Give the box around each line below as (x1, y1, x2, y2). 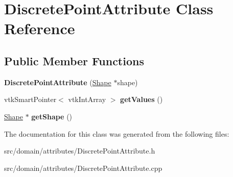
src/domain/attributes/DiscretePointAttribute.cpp (4, 162, 162, 173)
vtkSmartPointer (4, 94, 57, 105)
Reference (4, 18, 75, 39)
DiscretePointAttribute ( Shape (4, 77, 111, 87)
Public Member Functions (4, 53, 144, 68)
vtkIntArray (68, 94, 106, 105)
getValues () (120, 94, 163, 105)
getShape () (31, 111, 73, 121)
